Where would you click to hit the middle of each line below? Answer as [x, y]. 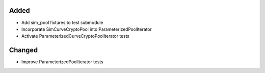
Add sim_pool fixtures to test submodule [62, 23]
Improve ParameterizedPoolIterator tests [62, 62]
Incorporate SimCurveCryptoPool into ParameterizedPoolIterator [87, 29]
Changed [23, 50]
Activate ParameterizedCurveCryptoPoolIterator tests [75, 36]
